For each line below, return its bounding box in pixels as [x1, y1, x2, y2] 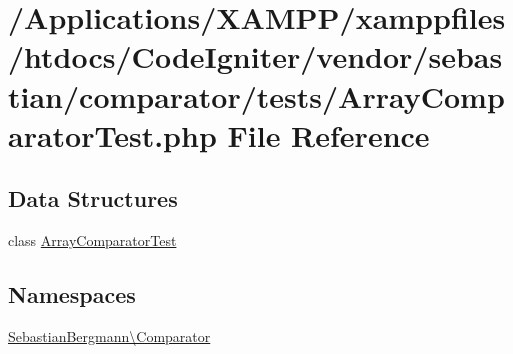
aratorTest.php [8, 114, 217, 155]
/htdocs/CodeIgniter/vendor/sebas [8, 36, 503, 77]
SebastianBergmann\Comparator [8, 325, 211, 346]
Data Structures [8, 183, 178, 214]
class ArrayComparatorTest [8, 230, 177, 251]
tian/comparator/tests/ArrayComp [8, 75, 505, 116]
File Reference [227, 114, 430, 155]
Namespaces [8, 279, 136, 310]
